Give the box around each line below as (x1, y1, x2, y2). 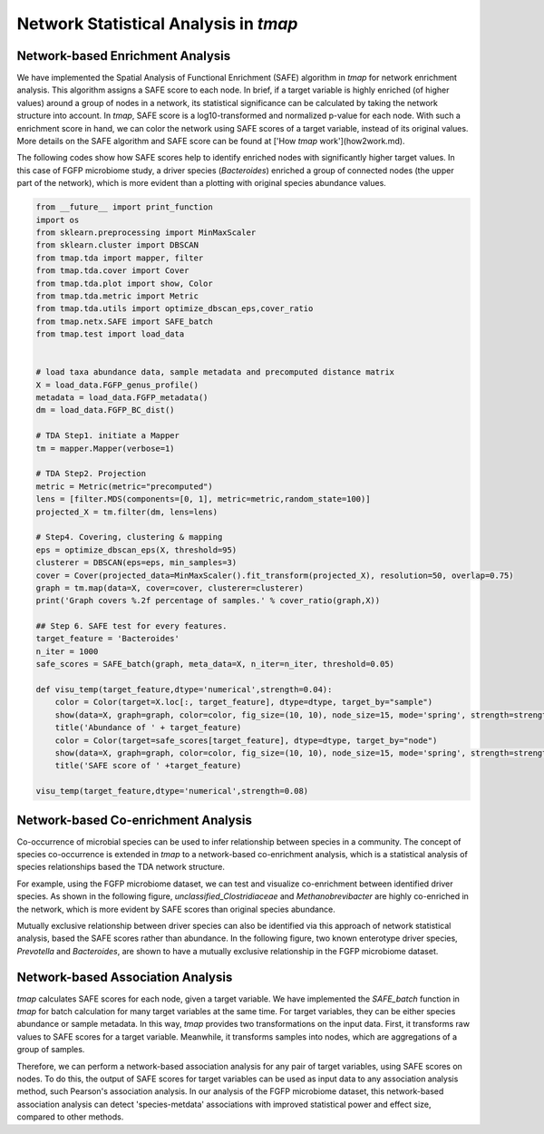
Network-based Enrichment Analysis (16, 48, 231, 64)
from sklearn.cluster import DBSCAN (35, 240, 199, 250)
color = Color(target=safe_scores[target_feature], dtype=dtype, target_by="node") (54, 735, 438, 746)
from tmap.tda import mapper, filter (35, 252, 204, 263)
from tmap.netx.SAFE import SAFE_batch (35, 316, 213, 327)
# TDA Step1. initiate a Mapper (35, 431, 180, 441)
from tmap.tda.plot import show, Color (35, 278, 213, 288)
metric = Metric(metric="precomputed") (35, 481, 213, 492)
